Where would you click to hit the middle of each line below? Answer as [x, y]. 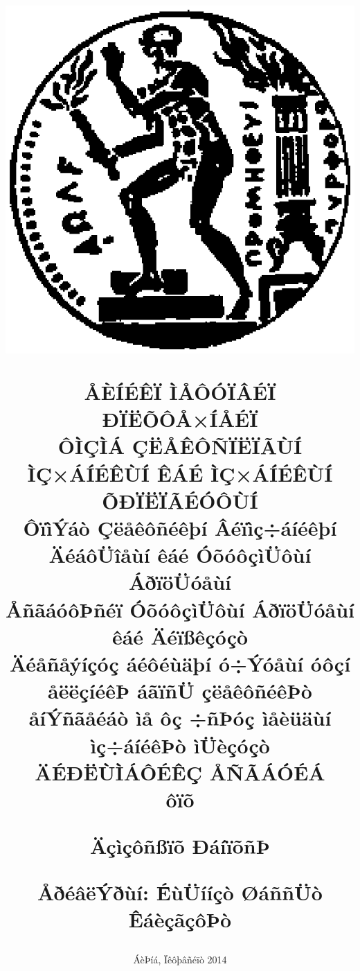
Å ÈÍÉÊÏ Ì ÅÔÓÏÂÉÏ [180, 392]
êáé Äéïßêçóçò [180, 636]
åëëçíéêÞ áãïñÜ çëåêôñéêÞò [180, 691]
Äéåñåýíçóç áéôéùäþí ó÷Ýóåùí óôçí [180, 663]
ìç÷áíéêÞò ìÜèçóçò [180, 745]
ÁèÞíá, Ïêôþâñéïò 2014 [180, 959]
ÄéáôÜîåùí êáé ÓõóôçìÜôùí [180, 555]
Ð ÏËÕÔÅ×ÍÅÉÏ [180, 419]
